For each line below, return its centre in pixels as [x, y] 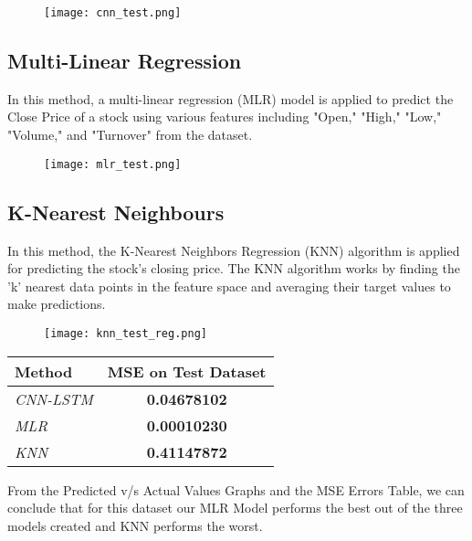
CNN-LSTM [54, 398]
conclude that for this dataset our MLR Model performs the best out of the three [235, 508]
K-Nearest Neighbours [116, 212]
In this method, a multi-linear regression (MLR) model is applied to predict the [231, 98]
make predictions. [57, 304]
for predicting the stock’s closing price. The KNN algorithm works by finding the [234, 268]
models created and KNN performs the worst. [135, 525]
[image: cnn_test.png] [113, 13]
